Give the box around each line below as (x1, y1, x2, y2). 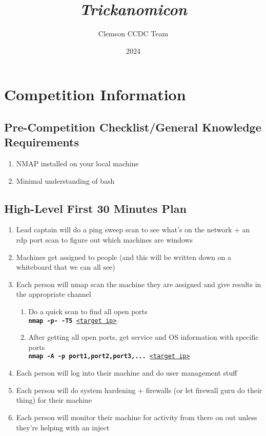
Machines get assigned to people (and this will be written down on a (16, 251, 231, 262)
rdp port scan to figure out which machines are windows (16, 234, 193, 245)
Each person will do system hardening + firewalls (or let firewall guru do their (16, 384, 262, 395)
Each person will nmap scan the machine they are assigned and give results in (16, 278, 261, 289)
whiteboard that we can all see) (16, 261, 115, 272)
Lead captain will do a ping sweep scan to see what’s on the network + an (16, 224, 250, 235)
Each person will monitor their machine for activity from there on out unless (16, 411, 257, 422)
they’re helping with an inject (16, 422, 110, 432)
